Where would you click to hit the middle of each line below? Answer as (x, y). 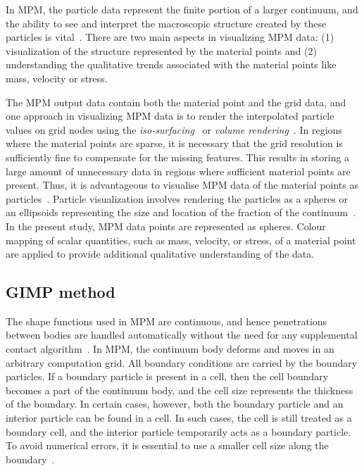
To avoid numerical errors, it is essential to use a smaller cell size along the (167, 445)
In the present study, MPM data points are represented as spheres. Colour (166, 226)
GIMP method (61, 292)
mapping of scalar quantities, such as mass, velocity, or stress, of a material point (181, 240)
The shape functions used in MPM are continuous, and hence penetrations (167, 321)
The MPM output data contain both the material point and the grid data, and (176, 102)
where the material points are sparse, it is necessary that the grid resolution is (174, 143)
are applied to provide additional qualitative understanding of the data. (160, 254)
